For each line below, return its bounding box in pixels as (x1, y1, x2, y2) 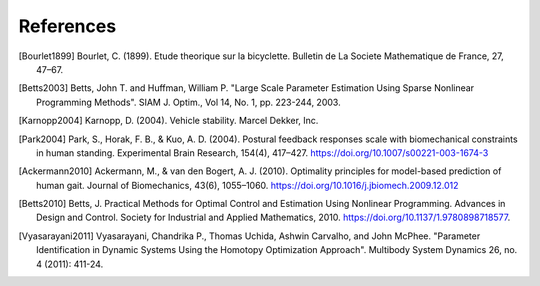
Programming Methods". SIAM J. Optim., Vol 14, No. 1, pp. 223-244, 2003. (36, 96, 341, 108)
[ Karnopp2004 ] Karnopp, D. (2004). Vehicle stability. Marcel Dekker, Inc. (18, 115, 319, 127)
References (18, 15, 117, 37)
